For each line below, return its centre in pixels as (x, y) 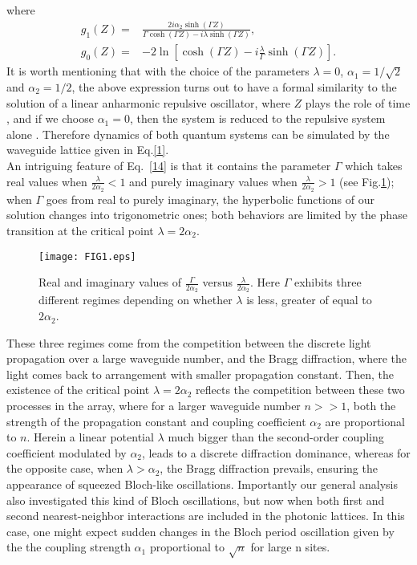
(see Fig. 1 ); (367, 181)
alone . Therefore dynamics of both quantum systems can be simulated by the (198, 134)
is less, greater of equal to (309, 300)
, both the (371, 406)
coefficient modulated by (67, 452)
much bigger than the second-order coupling (276, 437)
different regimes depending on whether (136, 300)
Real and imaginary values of (110, 282)
